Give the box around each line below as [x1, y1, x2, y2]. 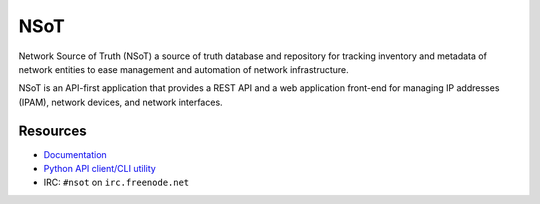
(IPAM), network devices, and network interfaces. [18, 96, 224, 108]
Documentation [43, 148, 107, 160]
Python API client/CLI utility [43, 163, 157, 175]
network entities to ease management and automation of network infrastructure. [18, 63, 349, 75]
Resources [18, 122, 87, 139]
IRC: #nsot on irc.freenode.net [43, 176, 190, 189]
